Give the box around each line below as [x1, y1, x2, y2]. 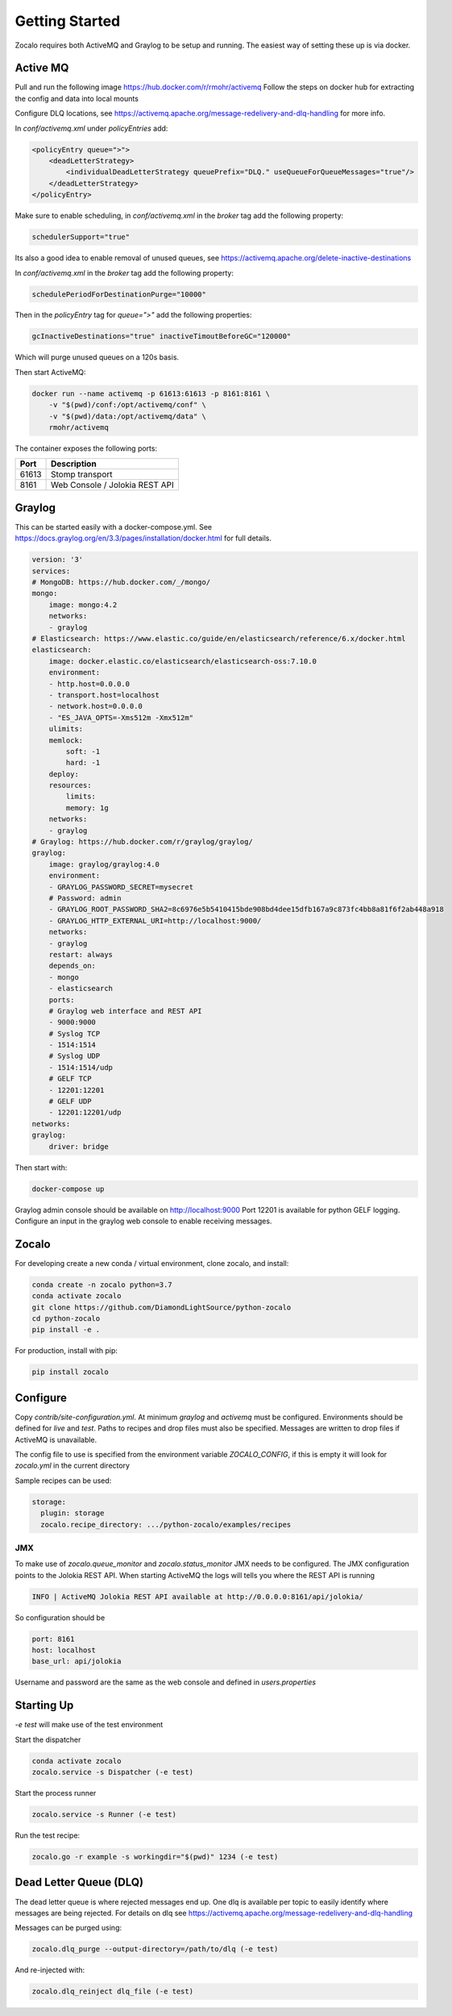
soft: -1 [65, 747, 101, 756]
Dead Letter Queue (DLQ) [15, 1876, 144, 1889]
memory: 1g [65, 803, 109, 812]
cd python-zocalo [31, 1314, 101, 1322]
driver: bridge [48, 1142, 109, 1151]
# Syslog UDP [48, 1052, 101, 1060]
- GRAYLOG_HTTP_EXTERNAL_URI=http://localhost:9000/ [48, 916, 262, 925]
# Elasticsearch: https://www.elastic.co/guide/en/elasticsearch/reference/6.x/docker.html [31, 634, 406, 643]
